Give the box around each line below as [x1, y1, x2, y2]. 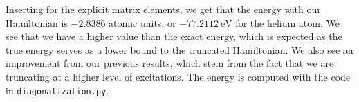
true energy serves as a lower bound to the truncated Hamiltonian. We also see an [6, 42, 353, 57]
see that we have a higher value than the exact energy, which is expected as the [6, 29, 342, 43]
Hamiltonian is [6, 15, 68, 30]
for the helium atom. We [235, 15, 340, 30]
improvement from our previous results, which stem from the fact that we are [6, 56, 334, 70]
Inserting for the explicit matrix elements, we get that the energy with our [6, 2, 321, 16]
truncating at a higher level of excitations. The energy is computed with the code [6, 69, 351, 83]
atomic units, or [109, 15, 176, 30]
